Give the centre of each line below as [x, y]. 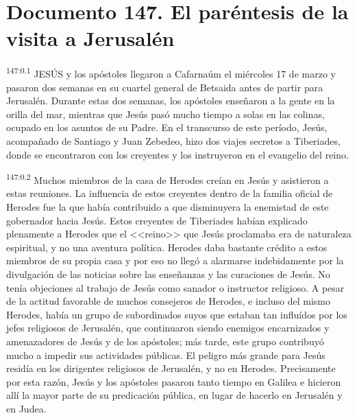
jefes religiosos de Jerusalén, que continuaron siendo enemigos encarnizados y [168, 328]
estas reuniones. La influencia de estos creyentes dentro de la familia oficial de [170, 193]
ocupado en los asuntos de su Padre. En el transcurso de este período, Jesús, [167, 127]
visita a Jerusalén [90, 38]
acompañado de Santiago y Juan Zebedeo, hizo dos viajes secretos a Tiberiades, [173, 140]
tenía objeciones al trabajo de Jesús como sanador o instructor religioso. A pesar [175, 287]
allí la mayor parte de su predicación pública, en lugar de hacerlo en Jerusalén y [174, 395]
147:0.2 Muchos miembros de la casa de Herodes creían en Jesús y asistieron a [168, 179]
